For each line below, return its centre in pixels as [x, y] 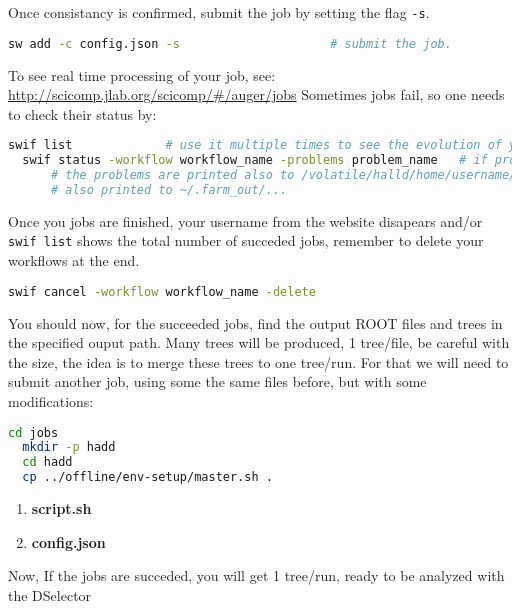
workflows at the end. [74, 260]
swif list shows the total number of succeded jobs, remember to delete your [246, 240]
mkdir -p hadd [69, 447]
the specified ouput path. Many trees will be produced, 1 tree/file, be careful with [259, 342]
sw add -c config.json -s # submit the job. [230, 43]
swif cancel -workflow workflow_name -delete [162, 291]
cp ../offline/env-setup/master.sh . [147, 477]
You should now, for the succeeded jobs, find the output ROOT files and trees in [255, 322]
